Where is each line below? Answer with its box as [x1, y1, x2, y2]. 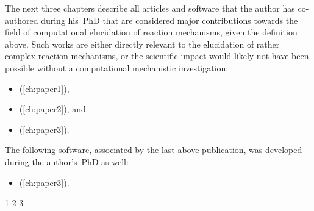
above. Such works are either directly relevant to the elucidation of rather [5, 37, 280, 50]
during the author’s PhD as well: [5, 155, 129, 168]
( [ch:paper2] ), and [19, 102, 86, 115]
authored [5, 13, 38, 26]
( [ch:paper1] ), [19, 82, 70, 95]
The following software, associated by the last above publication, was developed [5, 143, 302, 156]
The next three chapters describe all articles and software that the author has [5, 2, 295, 14]
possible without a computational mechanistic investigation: [5, 61, 229, 74]
